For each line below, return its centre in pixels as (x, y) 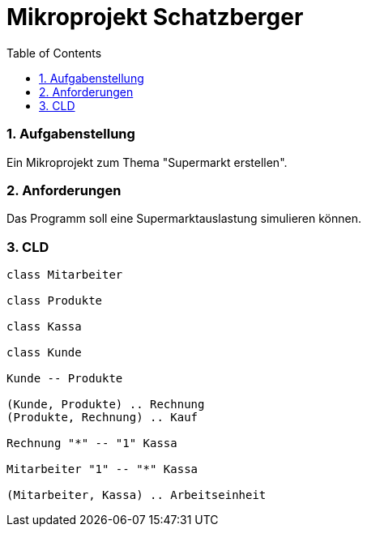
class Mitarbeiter (65, 275)
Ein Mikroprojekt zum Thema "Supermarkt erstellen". (147, 162)
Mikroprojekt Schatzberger (155, 17)
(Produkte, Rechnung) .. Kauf (102, 417)
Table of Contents (54, 53)
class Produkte (55, 301)
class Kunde (44, 352)
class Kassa (44, 326)
